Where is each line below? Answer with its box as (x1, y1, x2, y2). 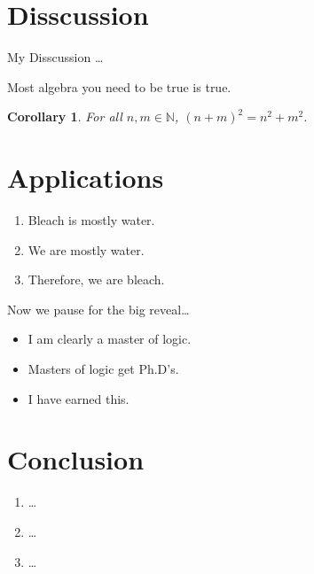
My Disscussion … (7, 48, 104, 66)
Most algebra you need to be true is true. (7, 77, 232, 96)
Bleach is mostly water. (27, 211, 155, 229)
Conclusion (7, 441, 145, 477)
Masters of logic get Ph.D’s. (27, 360, 179, 377)
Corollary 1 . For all (7, 107, 122, 126)
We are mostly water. (27, 240, 145, 259)
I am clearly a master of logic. (27, 330, 192, 348)
